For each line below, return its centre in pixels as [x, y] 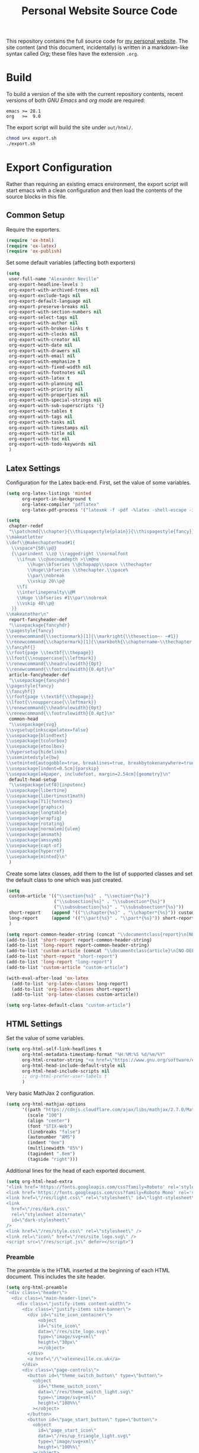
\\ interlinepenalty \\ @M [46, 592]
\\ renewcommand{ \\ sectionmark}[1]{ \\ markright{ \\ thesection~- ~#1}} [92, 636]
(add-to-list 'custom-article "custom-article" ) [67, 967]
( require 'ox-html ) [30, 240]
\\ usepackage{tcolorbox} [37, 741]
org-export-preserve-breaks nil [49, 306]
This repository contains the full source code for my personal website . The [97, 41]
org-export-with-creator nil [45, 340]
